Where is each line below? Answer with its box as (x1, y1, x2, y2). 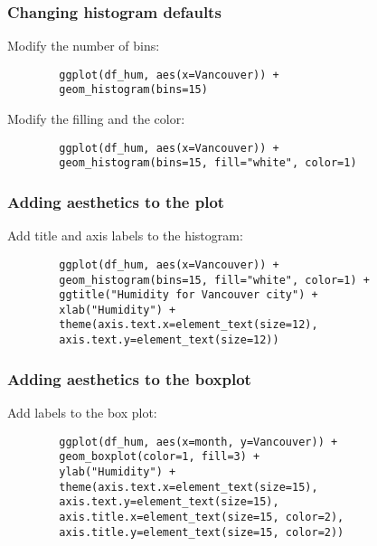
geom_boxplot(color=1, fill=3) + (59, 450, 260, 464)
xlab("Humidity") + (59, 303, 176, 316)
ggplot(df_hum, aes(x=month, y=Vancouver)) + (59, 435, 338, 448)
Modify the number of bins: (7, 36, 160, 55)
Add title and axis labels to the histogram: (7, 226, 243, 245)
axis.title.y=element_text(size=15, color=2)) (59, 525, 344, 539)
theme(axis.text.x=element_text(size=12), (59, 318, 318, 332)
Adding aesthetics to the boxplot (7, 367, 251, 390)
